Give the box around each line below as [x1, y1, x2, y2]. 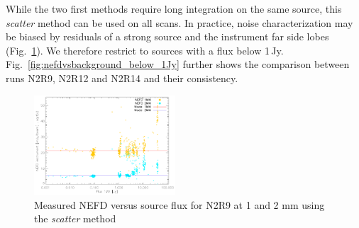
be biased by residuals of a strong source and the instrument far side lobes [6, 29, 329, 44]
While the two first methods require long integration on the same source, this [6, 1, 342, 16]
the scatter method [34, 211, 116, 226]
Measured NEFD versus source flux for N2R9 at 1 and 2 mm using [34, 197, 325, 212]
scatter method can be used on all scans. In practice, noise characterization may [6, 15, 353, 30]
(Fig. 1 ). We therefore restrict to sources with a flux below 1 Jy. [6, 42, 284, 57]
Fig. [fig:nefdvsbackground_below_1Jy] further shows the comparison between [6, 57, 350, 72]
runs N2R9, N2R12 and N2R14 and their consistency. [6, 70, 238, 85]
